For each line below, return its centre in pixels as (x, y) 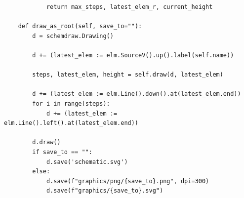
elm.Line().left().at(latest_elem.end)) (71, 123)
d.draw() (46, 142)
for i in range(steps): (71, 103)
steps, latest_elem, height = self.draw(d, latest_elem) (128, 75)
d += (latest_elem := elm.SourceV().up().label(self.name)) (133, 55)
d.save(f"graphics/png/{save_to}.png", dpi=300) (128, 181)
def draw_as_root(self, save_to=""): (80, 26)
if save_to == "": (62, 152)
